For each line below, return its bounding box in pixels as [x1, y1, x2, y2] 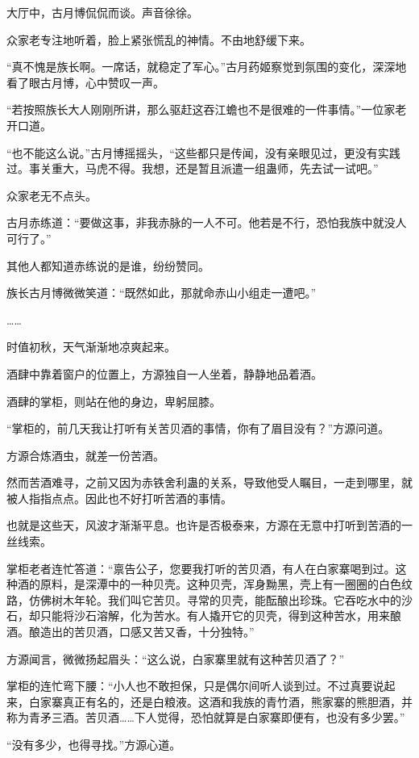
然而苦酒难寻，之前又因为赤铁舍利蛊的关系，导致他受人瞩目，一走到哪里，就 [6, 474, 413, 491]
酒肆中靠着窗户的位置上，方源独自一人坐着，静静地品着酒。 [6, 365, 322, 382]
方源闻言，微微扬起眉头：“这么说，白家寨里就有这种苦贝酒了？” [6, 650, 345, 667]
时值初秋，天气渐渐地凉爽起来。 [6, 338, 176, 355]
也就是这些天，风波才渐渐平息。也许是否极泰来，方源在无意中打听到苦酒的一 [6, 517, 413, 534]
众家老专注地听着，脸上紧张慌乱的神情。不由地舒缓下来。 [6, 31, 311, 48]
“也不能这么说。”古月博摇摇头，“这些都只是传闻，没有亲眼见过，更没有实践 [6, 144, 400, 161]
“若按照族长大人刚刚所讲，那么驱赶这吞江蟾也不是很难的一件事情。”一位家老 [6, 101, 407, 118]
